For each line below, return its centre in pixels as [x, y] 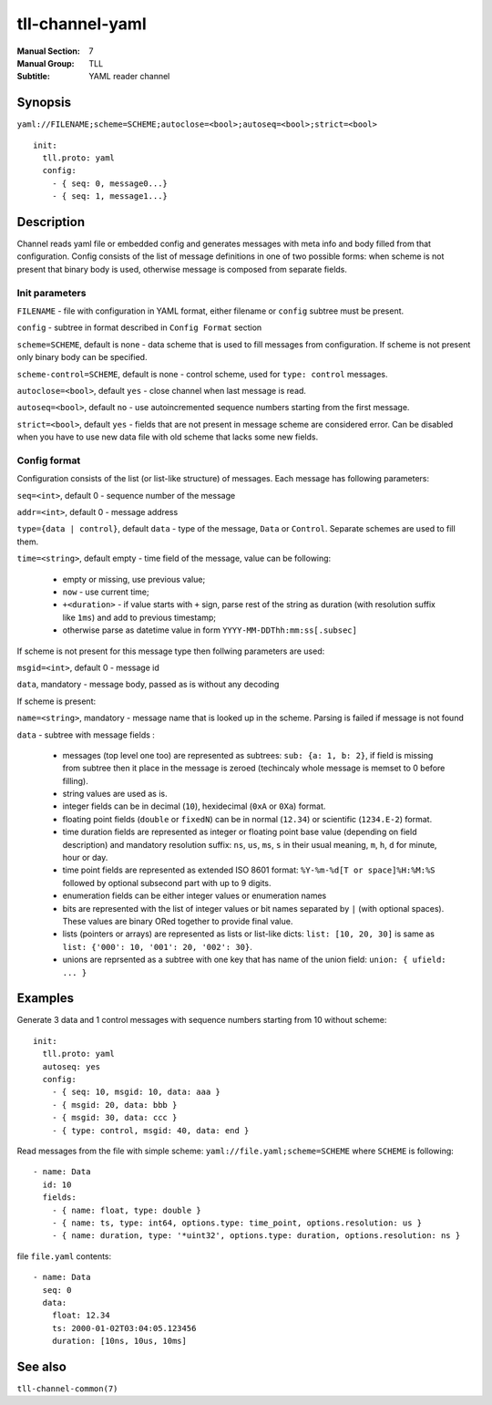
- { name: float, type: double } [127, 1210]
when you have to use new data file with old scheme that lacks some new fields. [168, 437]
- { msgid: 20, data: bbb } [114, 1105]
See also [42, 1366]
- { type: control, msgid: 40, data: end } [150, 1130]
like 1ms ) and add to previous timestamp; [139, 617]
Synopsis [44, 103]
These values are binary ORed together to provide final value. [178, 921]
